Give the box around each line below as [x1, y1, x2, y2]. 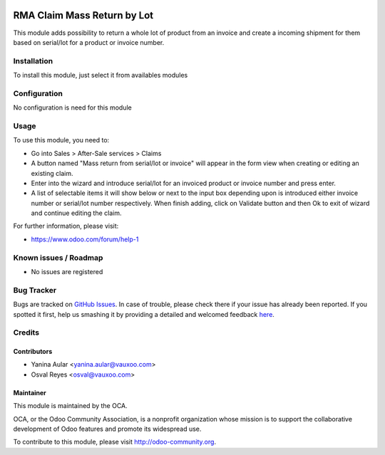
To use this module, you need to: [13, 136, 110, 145]
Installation [13, 56, 53, 66]
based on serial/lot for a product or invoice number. [13, 38, 165, 46]
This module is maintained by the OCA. [13, 402, 128, 410]
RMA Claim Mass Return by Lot [13, 9, 153, 21]
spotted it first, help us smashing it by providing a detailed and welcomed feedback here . [13, 310, 274, 318]
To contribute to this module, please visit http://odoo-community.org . [13, 438, 217, 446]
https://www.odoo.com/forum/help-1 [31, 235, 139, 244]
